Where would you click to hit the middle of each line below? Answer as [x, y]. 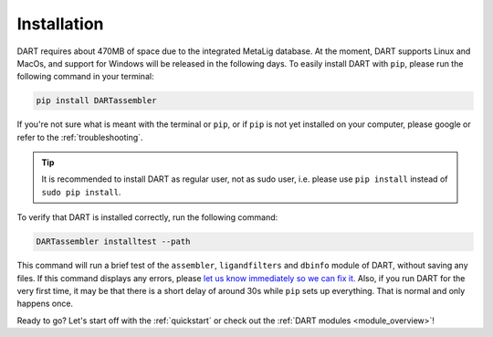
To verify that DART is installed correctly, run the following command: [147, 217]
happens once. [45, 304]
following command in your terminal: [85, 77]
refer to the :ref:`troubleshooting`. [80, 137]
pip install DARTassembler [96, 101]
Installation [60, 24]
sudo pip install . [81, 192]
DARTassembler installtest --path [113, 242]
